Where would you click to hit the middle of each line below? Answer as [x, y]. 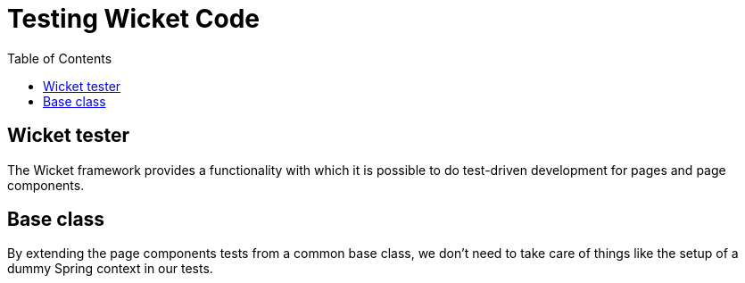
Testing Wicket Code [133, 19]
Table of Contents [60, 58]
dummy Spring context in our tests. [110, 269]
